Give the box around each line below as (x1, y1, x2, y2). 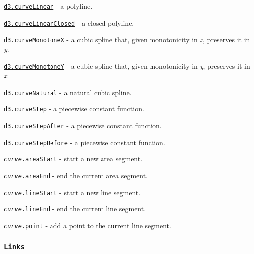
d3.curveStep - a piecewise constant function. (4, 103, 144, 114)
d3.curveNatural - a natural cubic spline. (4, 87, 132, 97)
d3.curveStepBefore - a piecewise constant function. (4, 137, 165, 147)
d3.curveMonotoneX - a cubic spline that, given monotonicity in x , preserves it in (4, 34, 250, 45)
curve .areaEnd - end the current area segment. (4, 170, 148, 181)
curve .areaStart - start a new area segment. (4, 153, 143, 164)
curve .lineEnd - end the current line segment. (4, 203, 146, 214)
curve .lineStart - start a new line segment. (4, 187, 141, 197)
